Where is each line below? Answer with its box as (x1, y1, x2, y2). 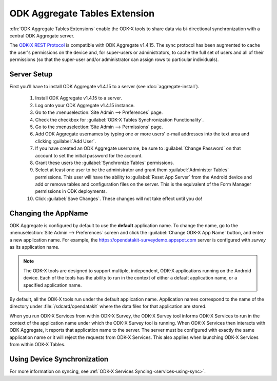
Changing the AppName (9, 209, 88, 217)
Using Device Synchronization (9, 355, 109, 364)
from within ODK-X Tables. (9, 342, 66, 348)
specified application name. (23, 282, 82, 288)
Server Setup (9, 70, 53, 78)
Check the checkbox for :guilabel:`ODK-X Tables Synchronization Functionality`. (35, 116, 204, 123)
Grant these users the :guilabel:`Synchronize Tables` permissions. (35, 159, 174, 166)
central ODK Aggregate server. (9, 32, 74, 38)
